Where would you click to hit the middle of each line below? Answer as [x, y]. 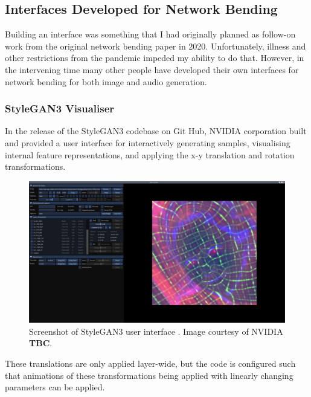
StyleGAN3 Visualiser [60, 108]
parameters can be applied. [55, 387]
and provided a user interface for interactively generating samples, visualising [148, 142]
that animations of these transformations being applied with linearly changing [149, 375]
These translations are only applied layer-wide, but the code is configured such [150, 363]
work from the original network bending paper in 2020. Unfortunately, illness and [155, 46]
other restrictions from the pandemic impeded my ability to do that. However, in [155, 58]
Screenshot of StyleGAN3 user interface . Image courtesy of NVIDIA [156, 331]
